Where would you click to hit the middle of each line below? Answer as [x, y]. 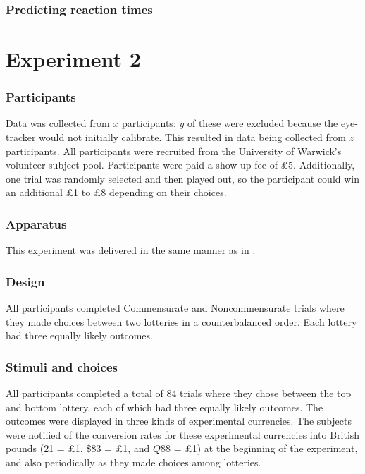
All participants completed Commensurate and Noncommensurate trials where [175, 308]
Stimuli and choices [62, 366]
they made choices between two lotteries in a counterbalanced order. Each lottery [181, 321]
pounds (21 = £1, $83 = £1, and [78, 448]
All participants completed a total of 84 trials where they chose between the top [179, 393]
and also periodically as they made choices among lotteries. [134, 462]
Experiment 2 [73, 59]
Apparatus [36, 223]
